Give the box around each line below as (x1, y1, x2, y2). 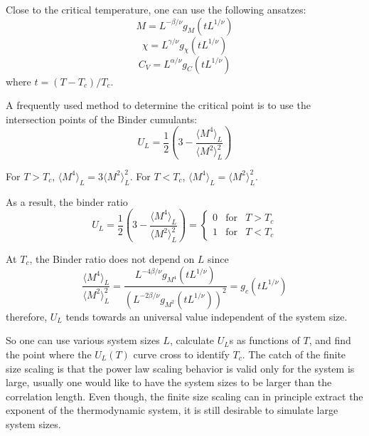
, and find (309, 333, 351, 348)
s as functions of (229, 333, 300, 348)
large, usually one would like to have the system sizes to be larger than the (6, 375, 332, 390)
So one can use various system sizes (6, 333, 160, 348)
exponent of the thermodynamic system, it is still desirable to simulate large (6, 403, 338, 417)
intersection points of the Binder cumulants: (6, 111, 198, 126)
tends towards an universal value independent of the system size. (65, 308, 348, 323)
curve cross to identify (133, 346, 230, 361)
